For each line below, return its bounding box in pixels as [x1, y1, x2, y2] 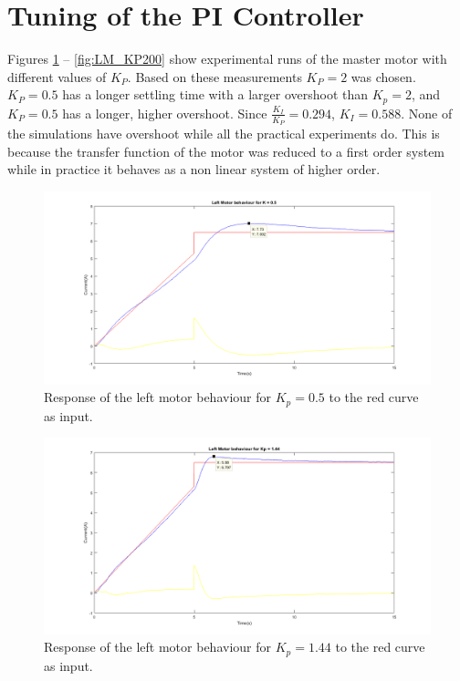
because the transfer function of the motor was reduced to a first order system [7, 141, 445, 160]
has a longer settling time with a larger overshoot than [62, 85, 369, 104]
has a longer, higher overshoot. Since [62, 103, 267, 122]
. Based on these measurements [127, 67, 302, 86]
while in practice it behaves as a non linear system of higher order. [7, 160, 381, 179]
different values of [7, 67, 107, 86]
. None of [401, 103, 453, 122]
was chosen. [350, 67, 416, 86]
